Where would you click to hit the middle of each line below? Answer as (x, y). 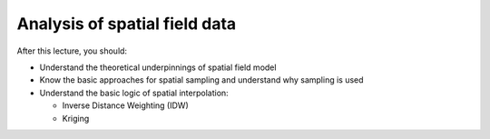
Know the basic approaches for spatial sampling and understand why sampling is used (201, 80)
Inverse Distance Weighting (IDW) (126, 105)
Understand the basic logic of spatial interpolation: (134, 93)
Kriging (76, 118)
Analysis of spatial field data (127, 24)
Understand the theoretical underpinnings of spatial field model (158, 67)
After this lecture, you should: (72, 51)
